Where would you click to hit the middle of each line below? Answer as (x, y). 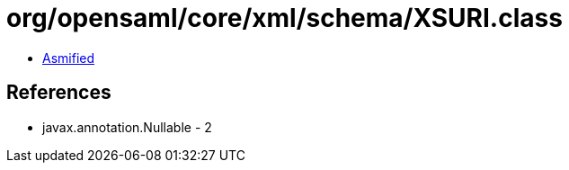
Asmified (69, 58)
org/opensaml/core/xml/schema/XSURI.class (284, 18)
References (59, 93)
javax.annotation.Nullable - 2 (127, 127)
